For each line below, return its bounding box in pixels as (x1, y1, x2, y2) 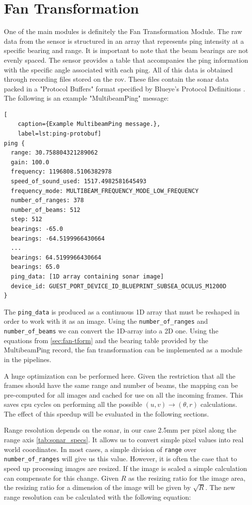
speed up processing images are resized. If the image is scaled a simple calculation (4, 463, 247, 473)
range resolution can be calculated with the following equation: (4, 491, 191, 502)
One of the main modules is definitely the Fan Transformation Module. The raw (4, 26, 242, 36)
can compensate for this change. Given (4, 472, 119, 483)
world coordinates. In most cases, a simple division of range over (4, 444, 197, 454)
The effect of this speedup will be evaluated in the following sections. (4, 408, 209, 418)
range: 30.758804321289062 (11, 149, 98, 157)
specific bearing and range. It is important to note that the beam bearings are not (4, 45, 249, 55)
